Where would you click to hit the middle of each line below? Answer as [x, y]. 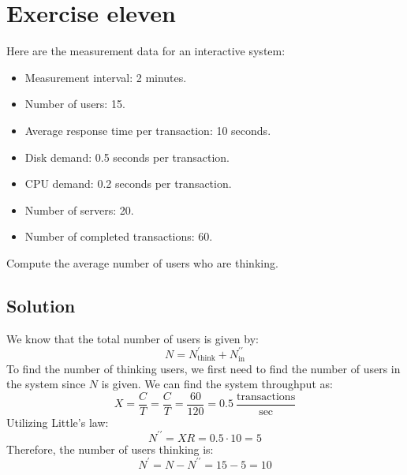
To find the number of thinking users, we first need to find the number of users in [203, 368]
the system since [46, 384]
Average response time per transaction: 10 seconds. [148, 130]
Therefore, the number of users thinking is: [110, 449]
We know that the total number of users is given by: [133, 338]
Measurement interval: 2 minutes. [106, 77]
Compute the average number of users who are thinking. [142, 262]
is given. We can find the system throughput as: [217, 384]
